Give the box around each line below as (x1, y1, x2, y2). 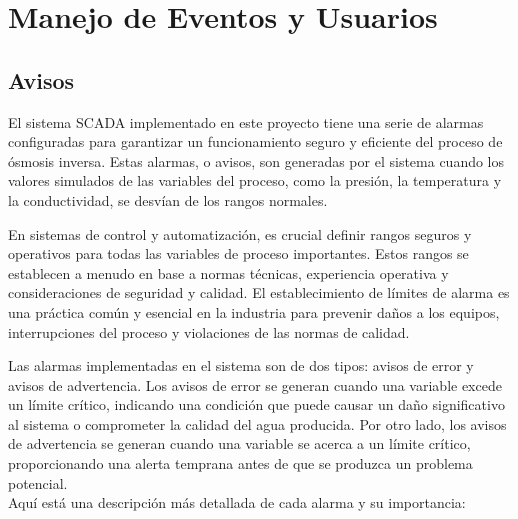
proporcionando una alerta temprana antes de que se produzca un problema (8, 453, 473, 474)
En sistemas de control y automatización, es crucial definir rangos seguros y (8, 223, 472, 244)
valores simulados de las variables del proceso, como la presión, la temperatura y (8, 170, 502, 191)
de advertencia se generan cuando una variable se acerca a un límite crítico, (8, 433, 471, 454)
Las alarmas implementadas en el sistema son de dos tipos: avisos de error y (8, 355, 474, 376)
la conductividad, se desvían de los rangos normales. (8, 189, 328, 210)
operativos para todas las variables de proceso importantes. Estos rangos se (8, 243, 469, 264)
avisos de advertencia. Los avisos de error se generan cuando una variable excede (8, 374, 502, 395)
